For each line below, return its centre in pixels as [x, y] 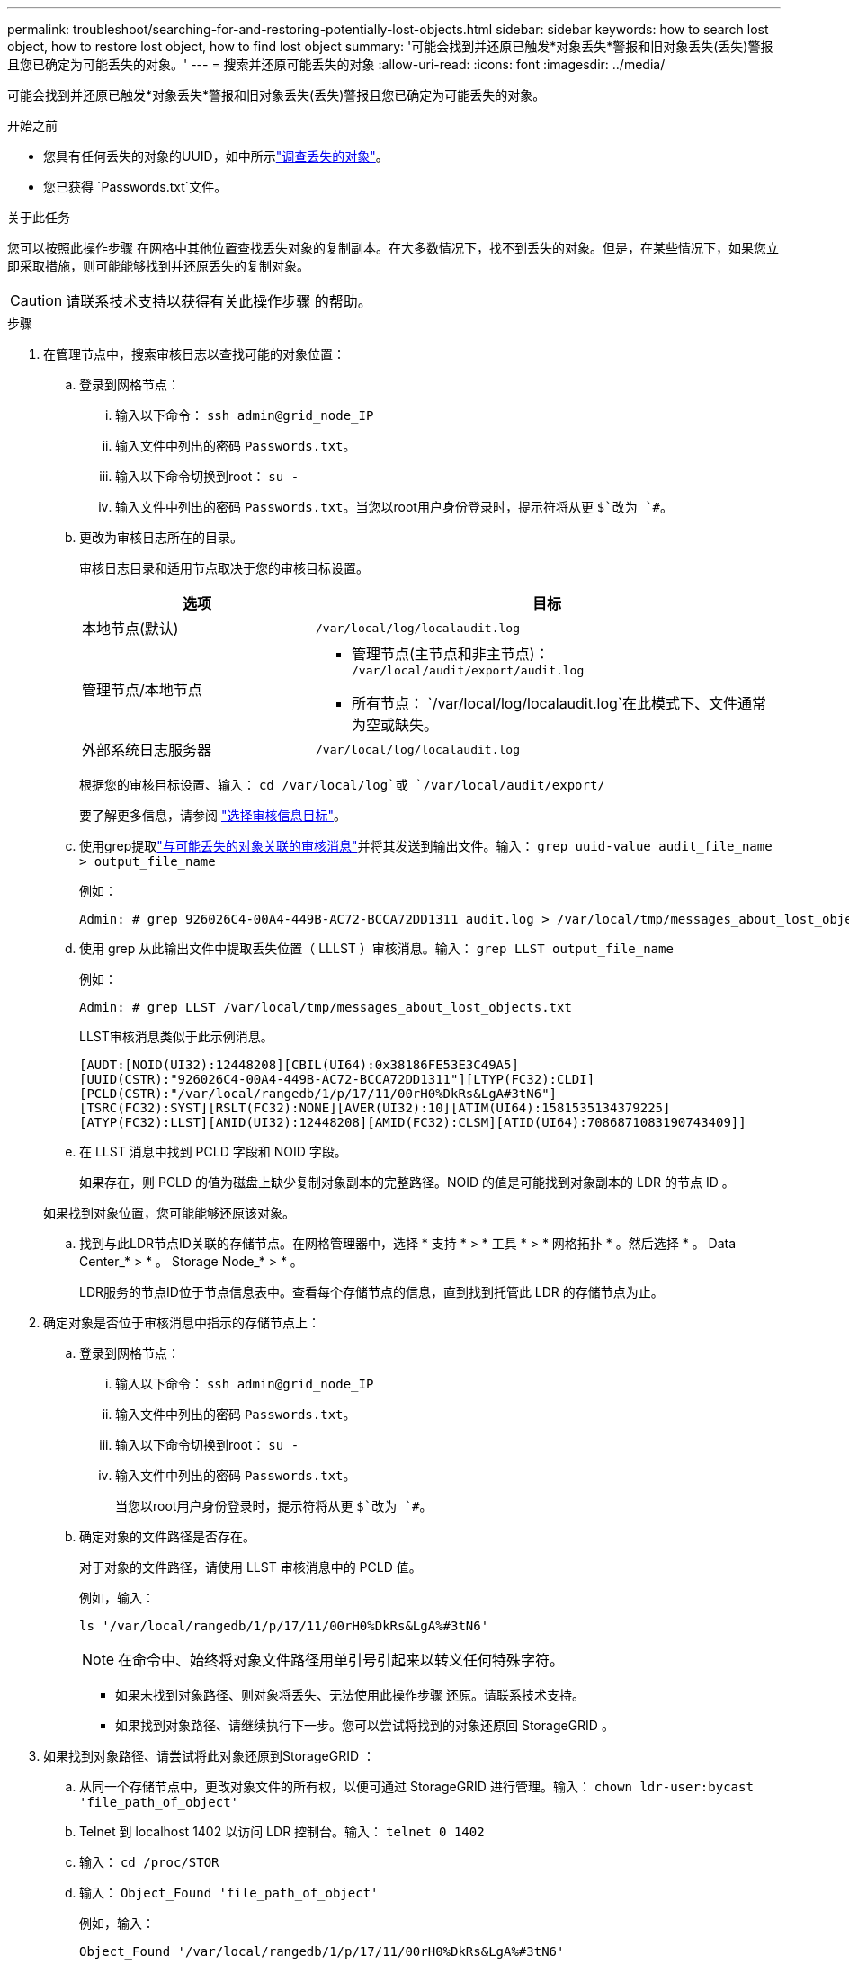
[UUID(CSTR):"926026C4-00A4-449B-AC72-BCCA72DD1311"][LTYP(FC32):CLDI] [337, 1079]
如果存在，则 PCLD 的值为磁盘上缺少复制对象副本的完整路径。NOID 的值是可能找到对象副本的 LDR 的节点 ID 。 [407, 1182]
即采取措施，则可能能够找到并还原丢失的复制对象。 [158, 266]
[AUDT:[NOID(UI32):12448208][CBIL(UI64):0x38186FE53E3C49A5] [299, 1065]
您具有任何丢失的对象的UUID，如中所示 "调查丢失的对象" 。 [216, 156]
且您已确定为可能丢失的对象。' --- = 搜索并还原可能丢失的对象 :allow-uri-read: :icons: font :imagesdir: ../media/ [336, 64]
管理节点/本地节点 [142, 689]
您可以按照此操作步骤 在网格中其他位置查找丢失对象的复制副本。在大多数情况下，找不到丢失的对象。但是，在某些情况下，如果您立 [393, 248]
